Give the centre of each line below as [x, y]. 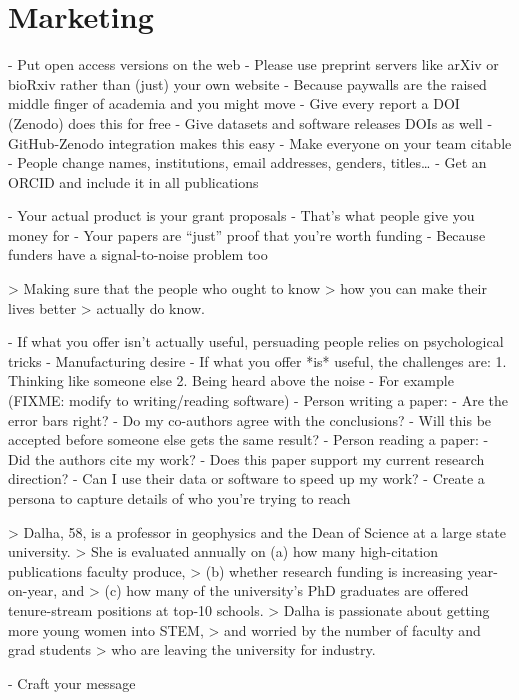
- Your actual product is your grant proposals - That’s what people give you [241, 215]
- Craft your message [72, 682]
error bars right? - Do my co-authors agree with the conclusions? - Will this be [250, 419]
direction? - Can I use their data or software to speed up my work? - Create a [246, 478]
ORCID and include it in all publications [133, 181]
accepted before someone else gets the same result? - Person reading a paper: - [248, 439]
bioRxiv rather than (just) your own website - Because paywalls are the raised [247, 83]
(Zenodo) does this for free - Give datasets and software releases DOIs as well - [250, 122]
